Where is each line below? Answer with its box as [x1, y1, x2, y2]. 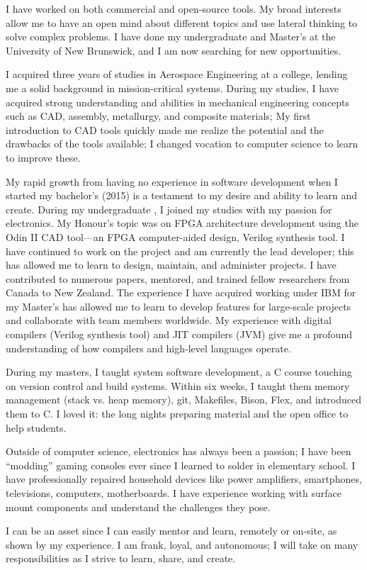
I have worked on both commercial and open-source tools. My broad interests [6, 1, 341, 16]
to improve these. [6, 150, 81, 164]
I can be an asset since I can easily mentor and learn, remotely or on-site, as [6, 523, 337, 538]
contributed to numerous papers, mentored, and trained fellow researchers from [6, 271, 350, 286]
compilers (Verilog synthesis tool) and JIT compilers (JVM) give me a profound [6, 327, 352, 342]
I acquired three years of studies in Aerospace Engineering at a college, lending [6, 67, 348, 82]
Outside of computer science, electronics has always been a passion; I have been [6, 444, 351, 459]
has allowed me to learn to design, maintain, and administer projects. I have [6, 257, 337, 272]
